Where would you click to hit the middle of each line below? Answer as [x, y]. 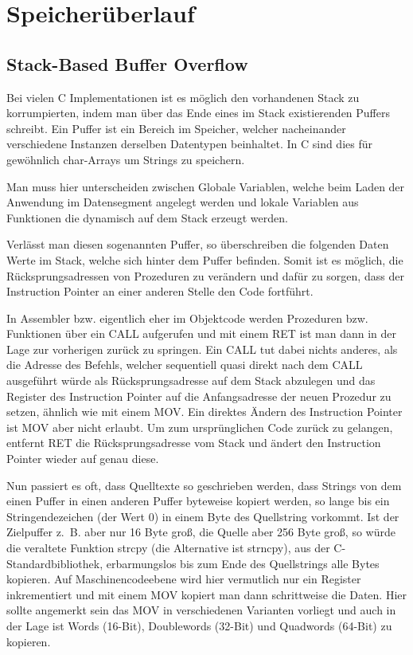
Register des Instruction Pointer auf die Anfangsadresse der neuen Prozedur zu [199, 396]
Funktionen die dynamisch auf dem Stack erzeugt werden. [147, 217]
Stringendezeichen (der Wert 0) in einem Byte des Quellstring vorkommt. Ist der [203, 516]
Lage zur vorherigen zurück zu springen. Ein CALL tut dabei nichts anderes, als [202, 349]
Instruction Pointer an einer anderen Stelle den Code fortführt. [160, 291]
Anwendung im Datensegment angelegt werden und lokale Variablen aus [183, 202]
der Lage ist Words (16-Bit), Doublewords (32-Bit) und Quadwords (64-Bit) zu [199, 625]
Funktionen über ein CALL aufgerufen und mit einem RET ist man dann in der [202, 333]
